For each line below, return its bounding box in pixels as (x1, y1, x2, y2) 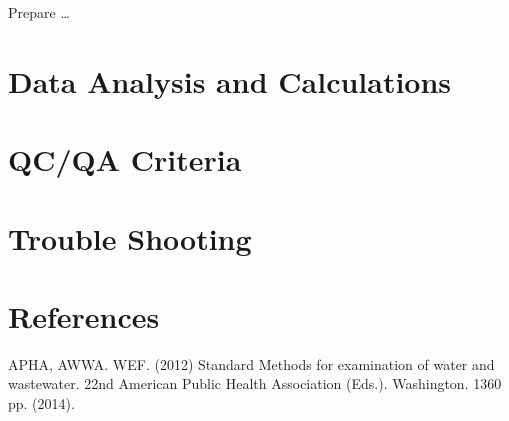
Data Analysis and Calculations (8, 60, 452, 101)
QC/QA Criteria (8, 139, 242, 180)
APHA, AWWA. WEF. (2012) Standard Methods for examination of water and (8, 353, 495, 374)
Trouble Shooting (8, 217, 252, 258)
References (8, 295, 160, 336)
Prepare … (8, 2, 70, 22)
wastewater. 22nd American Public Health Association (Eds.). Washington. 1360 (8, 373, 502, 394)
